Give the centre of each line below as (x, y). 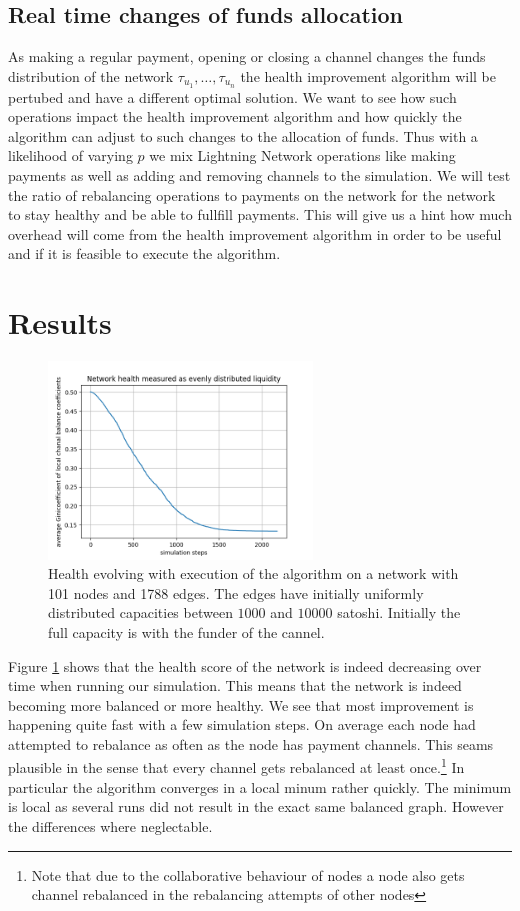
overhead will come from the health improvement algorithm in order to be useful (255, 233)
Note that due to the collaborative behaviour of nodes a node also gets (248, 874)
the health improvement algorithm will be (368, 75)
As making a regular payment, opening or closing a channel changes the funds (247, 56)
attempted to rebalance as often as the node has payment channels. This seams (251, 743)
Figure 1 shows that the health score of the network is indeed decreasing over (245, 665)
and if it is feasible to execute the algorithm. (144, 253)
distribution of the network (91, 75)
